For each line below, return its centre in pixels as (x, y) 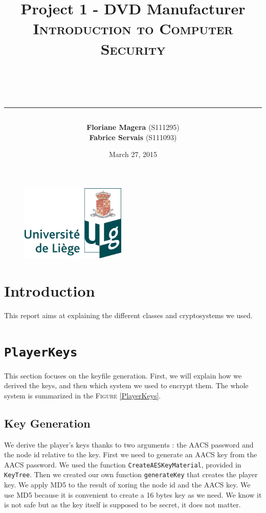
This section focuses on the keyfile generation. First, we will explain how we (123, 375)
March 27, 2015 (133, 154)
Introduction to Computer (133, 28)
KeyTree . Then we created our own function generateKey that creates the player (131, 474)
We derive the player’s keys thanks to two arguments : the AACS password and (129, 444)
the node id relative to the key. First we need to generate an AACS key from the (131, 454)
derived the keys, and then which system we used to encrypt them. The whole (126, 385)
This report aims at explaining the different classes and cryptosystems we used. (128, 315)
